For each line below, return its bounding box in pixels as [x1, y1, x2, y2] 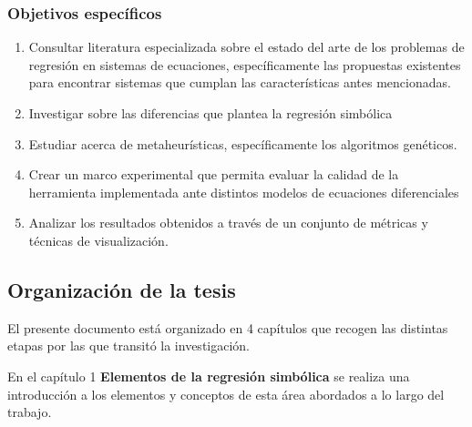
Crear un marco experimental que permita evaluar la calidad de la [28, 165, 399, 184]
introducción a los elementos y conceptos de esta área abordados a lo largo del [7, 384, 445, 403]
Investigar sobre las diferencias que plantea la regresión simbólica [28, 104, 393, 122]
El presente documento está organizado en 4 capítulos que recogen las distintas [7, 318, 448, 337]
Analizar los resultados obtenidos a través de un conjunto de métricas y [28, 213, 428, 232]
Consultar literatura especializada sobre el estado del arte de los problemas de [28, 37, 465, 56]
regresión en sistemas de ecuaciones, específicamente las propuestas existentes [28, 55, 461, 74]
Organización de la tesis [7, 275, 236, 303]
